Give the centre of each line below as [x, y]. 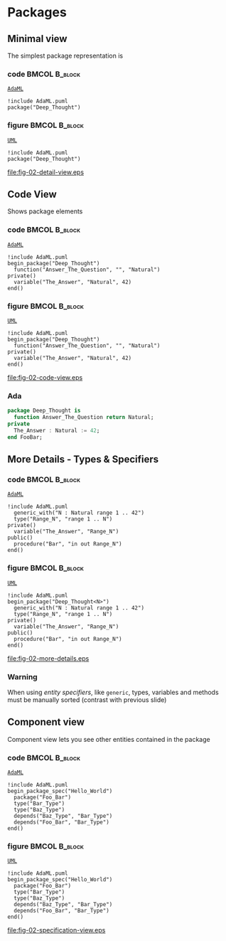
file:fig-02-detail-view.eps [45, 172]
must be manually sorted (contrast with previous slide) [87, 700]
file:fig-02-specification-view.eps [56, 930]
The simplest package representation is [65, 55]
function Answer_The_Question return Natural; [84, 418]
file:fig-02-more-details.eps [48, 658]
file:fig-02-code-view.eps [45, 377]
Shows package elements [45, 211]
